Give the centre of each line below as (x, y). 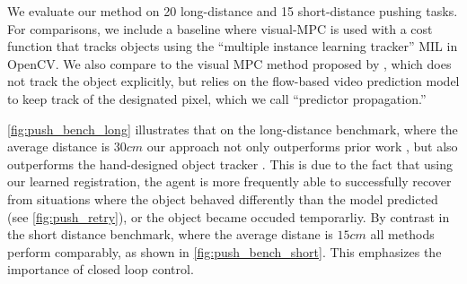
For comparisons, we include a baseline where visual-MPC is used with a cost (220, 28)
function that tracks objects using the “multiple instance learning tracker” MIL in (233, 46)
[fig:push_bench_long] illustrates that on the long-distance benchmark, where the (233, 129)
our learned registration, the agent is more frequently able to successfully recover (229, 181)
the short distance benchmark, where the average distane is (170, 234)
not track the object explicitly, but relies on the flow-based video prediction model (233, 81)
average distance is (59, 146)
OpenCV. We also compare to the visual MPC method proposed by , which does (229, 63)
